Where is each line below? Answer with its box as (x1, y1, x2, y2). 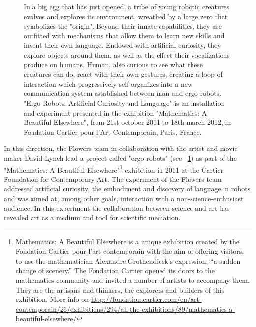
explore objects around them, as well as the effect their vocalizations (24, 49, 230, 59)
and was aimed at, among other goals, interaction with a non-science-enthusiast (4, 193, 244, 203)
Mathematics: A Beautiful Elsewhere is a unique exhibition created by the (15, 236, 239, 246)
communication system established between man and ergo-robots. (24, 88, 221, 98)
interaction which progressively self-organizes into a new (24, 78, 193, 89)
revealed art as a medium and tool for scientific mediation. (4, 212, 181, 223)
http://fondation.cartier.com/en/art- (91, 294, 202, 304)
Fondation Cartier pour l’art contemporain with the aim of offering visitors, (15, 246, 244, 256)
